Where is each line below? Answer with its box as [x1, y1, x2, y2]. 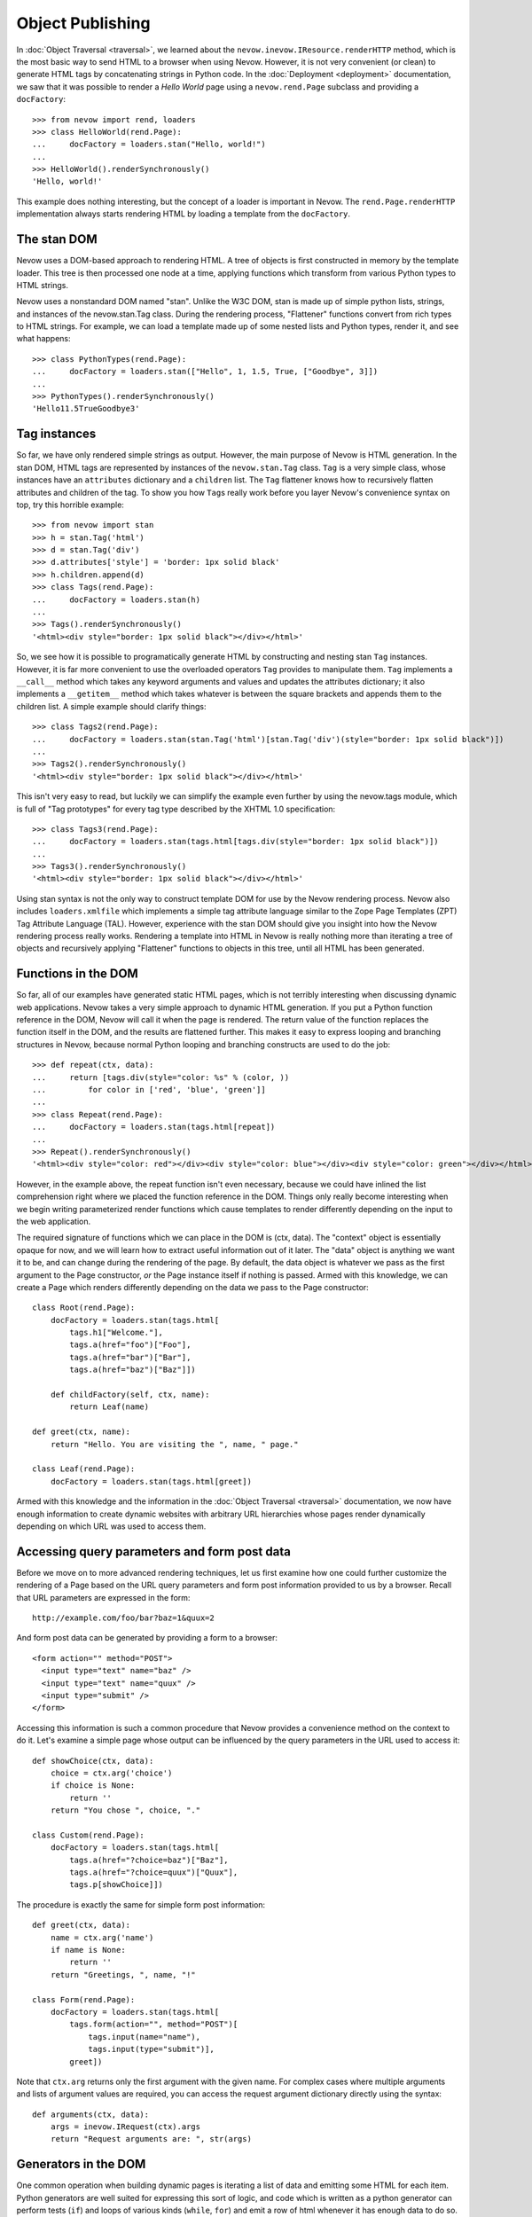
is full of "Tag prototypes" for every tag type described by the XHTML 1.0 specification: [16, 803, 336, 814]
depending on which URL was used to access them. [16, 1521, 207, 1532]
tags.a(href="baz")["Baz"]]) [69, 1365, 197, 1375]
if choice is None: [50, 1781, 136, 1790]
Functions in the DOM [16, 967, 139, 982]
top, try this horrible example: [16, 499, 124, 510]
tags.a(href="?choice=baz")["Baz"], [69, 1854, 230, 1865]
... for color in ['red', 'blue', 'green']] [32, 1085, 266, 1095]
